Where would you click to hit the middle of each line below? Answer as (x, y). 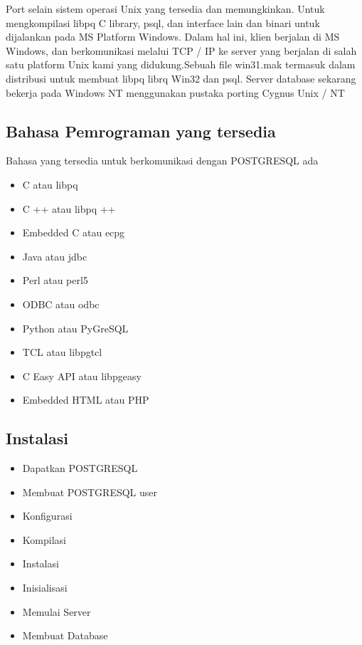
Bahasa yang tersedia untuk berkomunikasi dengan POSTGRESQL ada (162, 161)
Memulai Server (57, 611)
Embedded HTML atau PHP (86, 400)
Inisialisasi (45, 588)
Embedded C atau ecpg (74, 232)
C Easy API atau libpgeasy (82, 376)
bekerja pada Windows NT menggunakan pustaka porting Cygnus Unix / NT (175, 92)
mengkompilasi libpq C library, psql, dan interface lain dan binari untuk (163, 22)
